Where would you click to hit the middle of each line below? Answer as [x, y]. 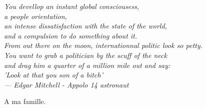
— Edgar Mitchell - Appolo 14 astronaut [67, 84]
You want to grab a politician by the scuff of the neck [86, 55]
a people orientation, [36, 16]
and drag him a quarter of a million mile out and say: [87, 65]
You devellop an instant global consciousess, [72, 6]
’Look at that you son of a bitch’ [54, 75]
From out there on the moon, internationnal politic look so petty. [104, 45]
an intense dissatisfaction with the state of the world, [86, 26]
